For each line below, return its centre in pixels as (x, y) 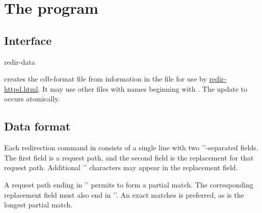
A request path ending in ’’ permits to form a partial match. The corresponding (129, 184)
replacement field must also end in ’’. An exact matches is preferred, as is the (124, 194)
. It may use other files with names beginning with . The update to (143, 88)
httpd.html (21, 88)
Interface (28, 40)
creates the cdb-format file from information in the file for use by (106, 79)
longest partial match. (38, 205)
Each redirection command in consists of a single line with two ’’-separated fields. (131, 148)
